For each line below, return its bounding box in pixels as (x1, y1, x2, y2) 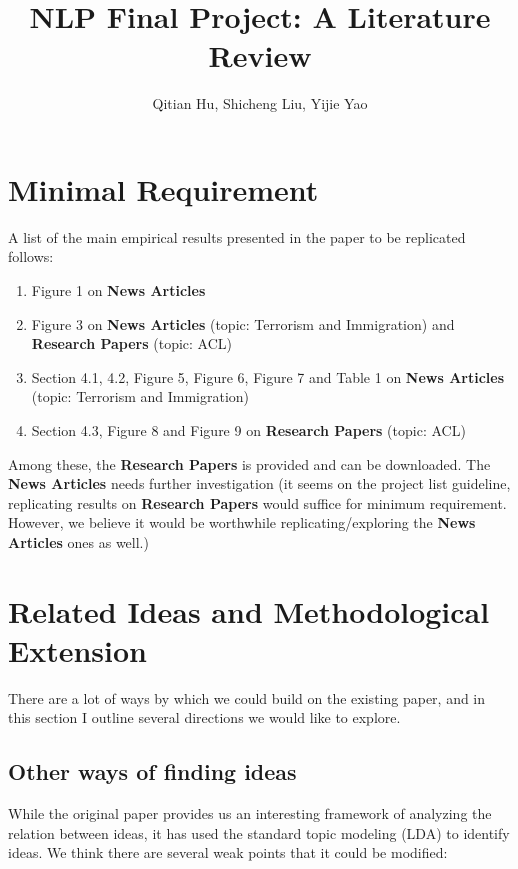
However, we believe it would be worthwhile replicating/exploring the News (8, 512, 476, 533)
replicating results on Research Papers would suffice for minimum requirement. (8, 492, 507, 513)
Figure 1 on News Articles (31, 280, 206, 301)
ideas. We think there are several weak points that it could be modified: (8, 842, 448, 863)
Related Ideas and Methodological (8, 590, 490, 631)
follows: (8, 246, 54, 267)
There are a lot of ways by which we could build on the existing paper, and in (8, 687, 486, 708)
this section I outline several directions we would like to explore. (8, 707, 401, 728)
